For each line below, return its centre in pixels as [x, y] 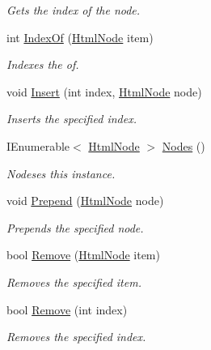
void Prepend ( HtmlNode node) [85, 201]
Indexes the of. [43, 64]
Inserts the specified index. [72, 119]
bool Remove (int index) [67, 309]
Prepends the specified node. [75, 227]
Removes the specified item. [74, 282]
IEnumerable [38, 145]
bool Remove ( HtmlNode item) [83, 255]
